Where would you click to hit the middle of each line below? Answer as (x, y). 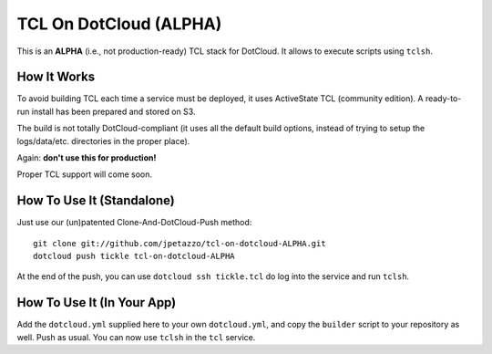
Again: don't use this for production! (87, 158)
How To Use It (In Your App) (97, 302)
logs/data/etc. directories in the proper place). (103, 141)
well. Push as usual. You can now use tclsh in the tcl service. (136, 337)
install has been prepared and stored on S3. (113, 111)
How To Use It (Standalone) (96, 201)
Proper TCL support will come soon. (85, 174)
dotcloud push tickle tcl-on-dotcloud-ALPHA (134, 256)
